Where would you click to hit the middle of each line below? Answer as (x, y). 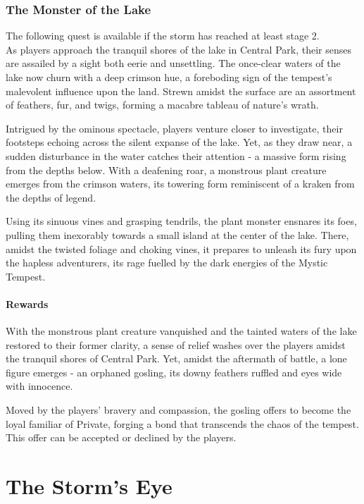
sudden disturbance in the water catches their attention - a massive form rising (176, 155)
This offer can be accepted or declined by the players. (121, 437)
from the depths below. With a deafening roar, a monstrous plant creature (166, 170)
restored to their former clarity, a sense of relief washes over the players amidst (176, 344)
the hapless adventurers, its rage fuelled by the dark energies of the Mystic (167, 263)
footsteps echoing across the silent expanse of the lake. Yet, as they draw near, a (179, 142)
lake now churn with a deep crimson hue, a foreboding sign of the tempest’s (169, 77)
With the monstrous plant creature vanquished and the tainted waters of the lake (181, 331)
